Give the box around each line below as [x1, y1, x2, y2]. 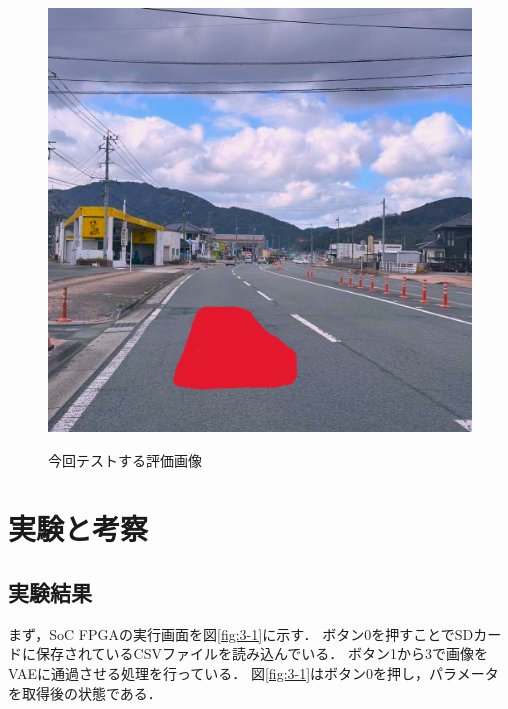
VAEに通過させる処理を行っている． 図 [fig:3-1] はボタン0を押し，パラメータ [8, 662, 499, 683]
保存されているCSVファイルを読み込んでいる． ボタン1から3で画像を [35, 643, 488, 664]
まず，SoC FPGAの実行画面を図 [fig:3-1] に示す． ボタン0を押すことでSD [8, 623, 474, 644]
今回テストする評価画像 [48, 449, 202, 470]
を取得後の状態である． [8, 682, 162, 703]
